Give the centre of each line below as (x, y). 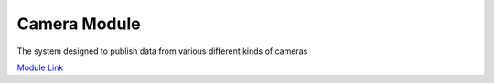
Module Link (40, 67)
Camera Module (79, 24)
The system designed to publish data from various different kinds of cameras (162, 51)
